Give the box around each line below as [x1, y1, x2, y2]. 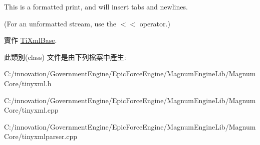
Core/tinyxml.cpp [4, 105, 59, 115]
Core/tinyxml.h [4, 78, 52, 88]
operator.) [139, 18, 170, 28]
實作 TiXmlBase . [4, 35, 57, 45]
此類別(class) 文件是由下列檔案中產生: [4, 51, 126, 62]
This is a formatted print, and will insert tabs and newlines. [4, 1, 188, 11]
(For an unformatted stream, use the [4, 18, 117, 28]
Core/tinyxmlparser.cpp [4, 131, 78, 142]
